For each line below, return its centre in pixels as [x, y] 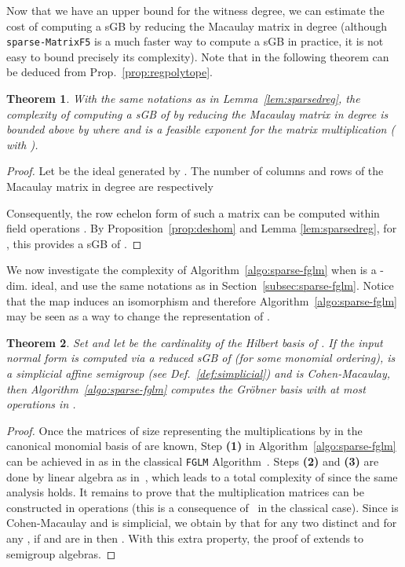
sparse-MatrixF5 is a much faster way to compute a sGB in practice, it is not [195, 41]
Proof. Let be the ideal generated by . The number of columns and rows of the [195, 171]
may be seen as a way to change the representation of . [138, 316]
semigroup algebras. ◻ [61, 553]
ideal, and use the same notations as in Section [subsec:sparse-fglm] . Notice [212, 285]
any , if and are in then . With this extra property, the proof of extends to [185, 538]
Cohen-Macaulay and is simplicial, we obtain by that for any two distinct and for [202, 523]
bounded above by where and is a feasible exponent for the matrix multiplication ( [201, 129]
